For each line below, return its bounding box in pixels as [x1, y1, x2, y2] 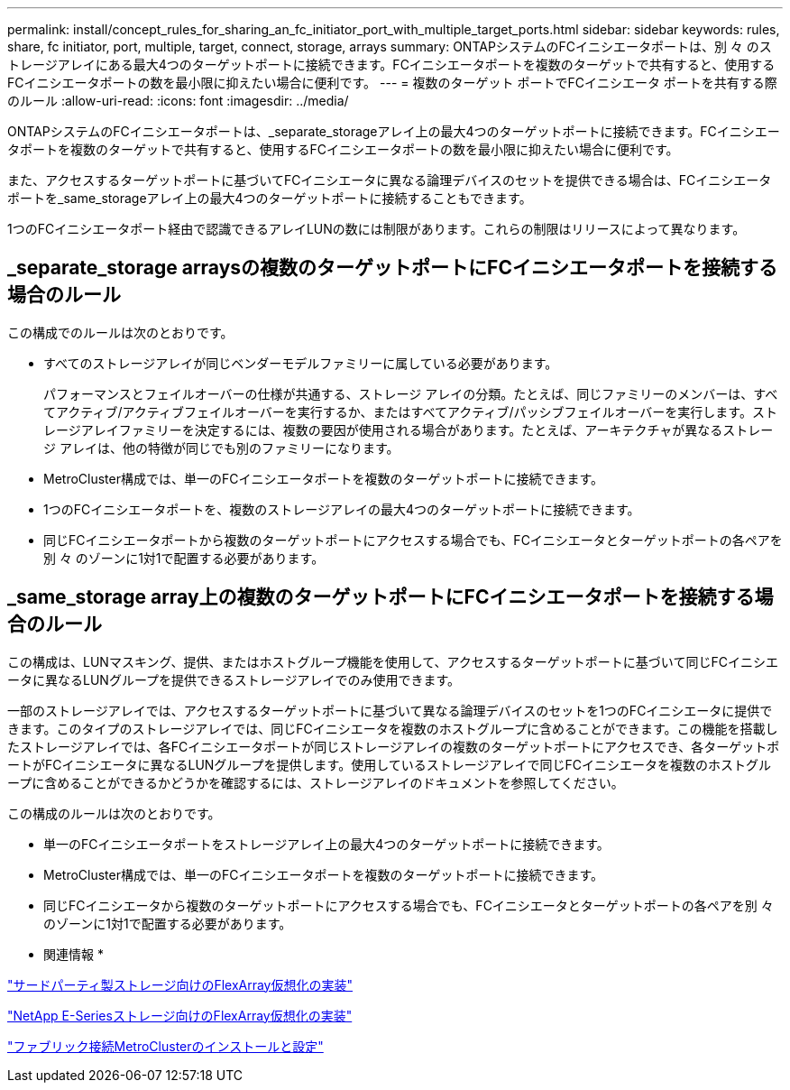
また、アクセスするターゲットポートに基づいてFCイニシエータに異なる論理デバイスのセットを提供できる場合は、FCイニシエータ [7, 172, 772, 188]
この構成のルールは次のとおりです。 [7, 805, 221, 821]
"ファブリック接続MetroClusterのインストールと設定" [7, 1038, 324, 1054]
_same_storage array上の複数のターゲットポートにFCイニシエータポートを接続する [7, 586, 755, 609]
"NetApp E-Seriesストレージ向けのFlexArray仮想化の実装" [7, 1007, 353, 1023]
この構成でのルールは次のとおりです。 [7, 324, 234, 340]
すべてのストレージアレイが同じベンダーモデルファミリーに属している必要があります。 [43, 355, 558, 371]
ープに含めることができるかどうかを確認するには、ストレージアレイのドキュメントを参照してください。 [7, 774, 624, 790]
